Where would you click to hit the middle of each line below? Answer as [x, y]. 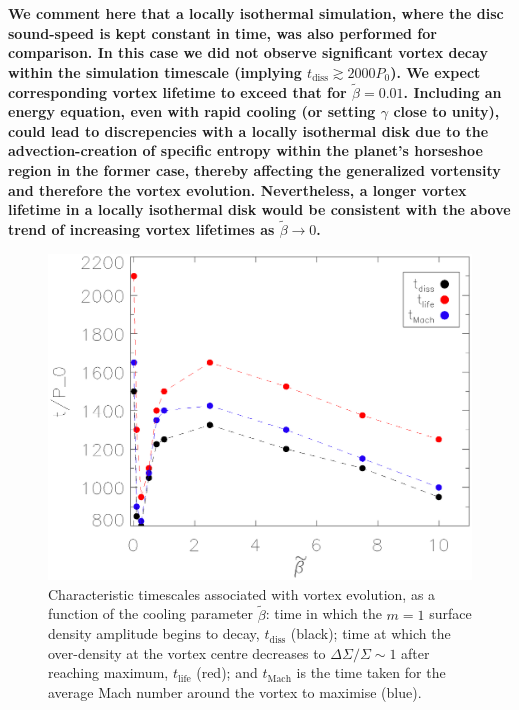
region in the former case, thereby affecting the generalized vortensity [254, 169]
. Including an [452, 91]
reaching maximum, [108, 672]
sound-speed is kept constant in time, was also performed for [222, 32]
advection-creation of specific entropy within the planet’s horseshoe [245, 150]
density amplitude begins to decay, [154, 633]
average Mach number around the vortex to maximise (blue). [235, 692]
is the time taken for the [371, 672]
